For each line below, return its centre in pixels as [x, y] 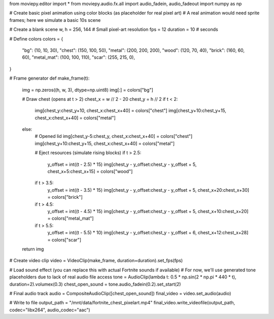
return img [33, 249]
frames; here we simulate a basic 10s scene [55, 20]
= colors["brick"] [65, 197]
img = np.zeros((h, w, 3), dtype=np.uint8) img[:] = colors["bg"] [88, 90]
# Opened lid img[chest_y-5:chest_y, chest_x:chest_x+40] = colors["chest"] [114, 136]
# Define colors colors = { [36, 39]
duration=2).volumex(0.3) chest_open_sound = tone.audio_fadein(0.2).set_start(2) [95, 284]
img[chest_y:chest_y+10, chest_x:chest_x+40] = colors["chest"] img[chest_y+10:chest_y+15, [131, 111]
